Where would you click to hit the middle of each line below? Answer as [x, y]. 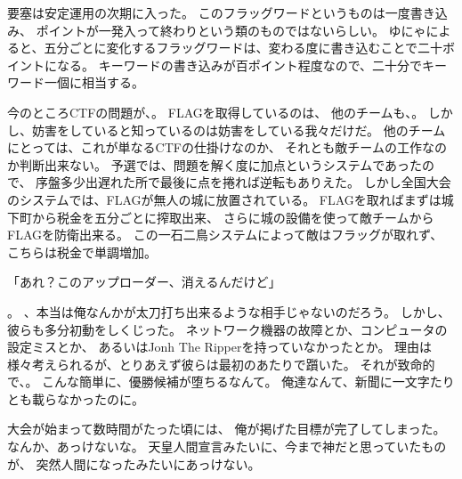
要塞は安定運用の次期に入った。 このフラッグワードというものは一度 [209, 12]
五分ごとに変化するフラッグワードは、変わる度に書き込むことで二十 [243, 48]
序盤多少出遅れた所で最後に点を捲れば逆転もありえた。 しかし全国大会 [243, 182]
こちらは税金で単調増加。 [82, 252]
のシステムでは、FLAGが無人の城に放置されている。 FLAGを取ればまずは [224, 199]
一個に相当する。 [94, 82]
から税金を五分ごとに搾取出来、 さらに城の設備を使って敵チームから [233, 217]
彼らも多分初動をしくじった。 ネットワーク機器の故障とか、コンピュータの [227, 329]
